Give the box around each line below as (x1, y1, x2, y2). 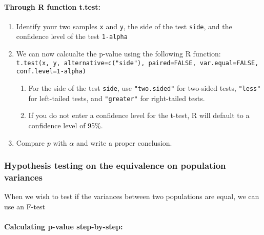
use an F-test (4, 201, 46, 211)
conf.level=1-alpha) (16, 68, 86, 75)
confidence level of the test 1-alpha (16, 31, 128, 42)
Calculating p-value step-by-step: (4, 221, 123, 232)
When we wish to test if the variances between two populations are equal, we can (4, 191, 259, 202)
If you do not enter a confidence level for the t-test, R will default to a (28, 110, 250, 121)
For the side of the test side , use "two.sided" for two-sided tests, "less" (28, 83, 261, 93)
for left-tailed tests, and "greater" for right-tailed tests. (28, 92, 205, 103)
